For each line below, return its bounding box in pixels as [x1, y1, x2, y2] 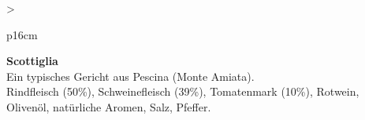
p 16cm [6, 26, 38, 42]
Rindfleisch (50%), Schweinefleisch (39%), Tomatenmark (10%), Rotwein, [6, 83, 359, 100]
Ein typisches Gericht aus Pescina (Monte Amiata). [6, 67, 255, 84]
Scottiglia [6, 53, 58, 69]
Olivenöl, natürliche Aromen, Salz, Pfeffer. [6, 98, 211, 115]
